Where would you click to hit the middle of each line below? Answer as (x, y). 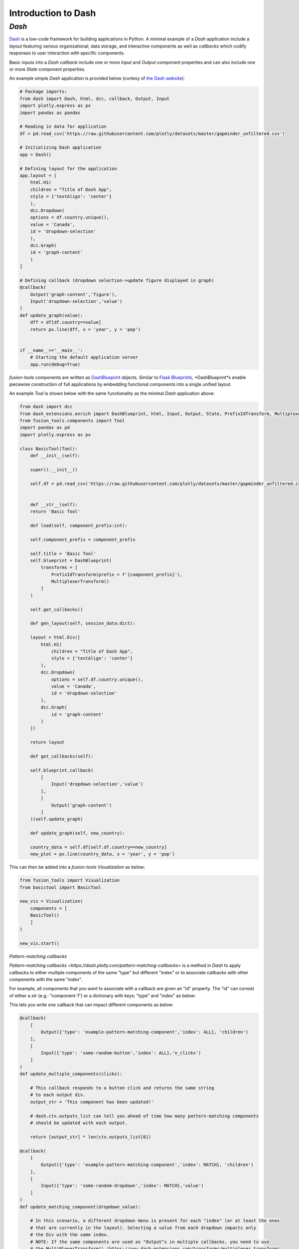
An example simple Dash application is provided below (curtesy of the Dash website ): (97, 78)
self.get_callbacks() (57, 609)
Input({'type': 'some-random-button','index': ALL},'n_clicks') (121, 1053)
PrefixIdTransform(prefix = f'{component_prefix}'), (117, 574)
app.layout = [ (38, 176)
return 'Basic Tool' (55, 512)
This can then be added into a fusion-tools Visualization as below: (77, 867)
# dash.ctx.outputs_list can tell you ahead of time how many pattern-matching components (145, 1116)
